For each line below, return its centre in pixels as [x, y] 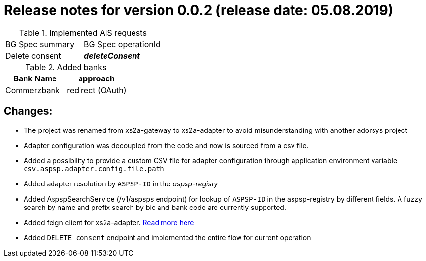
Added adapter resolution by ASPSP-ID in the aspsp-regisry [121, 183]
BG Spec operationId [122, 44]
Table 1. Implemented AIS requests [83, 33]
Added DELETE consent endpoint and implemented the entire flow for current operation [167, 237]
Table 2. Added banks [66, 67]
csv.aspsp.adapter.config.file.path [94, 169]
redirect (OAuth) [97, 90]
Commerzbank [33, 90]
